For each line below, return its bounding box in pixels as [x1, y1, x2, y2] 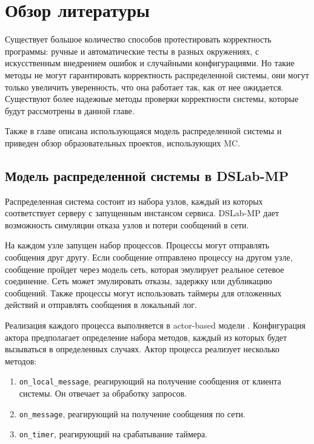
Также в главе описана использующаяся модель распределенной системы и [5, 125, 282, 137]
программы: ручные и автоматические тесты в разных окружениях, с [5, 44, 259, 57]
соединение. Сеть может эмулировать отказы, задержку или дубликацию [5, 275, 272, 287]
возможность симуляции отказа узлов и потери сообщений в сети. [5, 218, 249, 231]
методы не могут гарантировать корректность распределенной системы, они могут [5, 68, 309, 81]
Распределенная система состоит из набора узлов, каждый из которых [5, 194, 263, 207]
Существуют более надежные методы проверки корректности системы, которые [5, 92, 299, 105]
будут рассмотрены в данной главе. [5, 104, 135, 117]
